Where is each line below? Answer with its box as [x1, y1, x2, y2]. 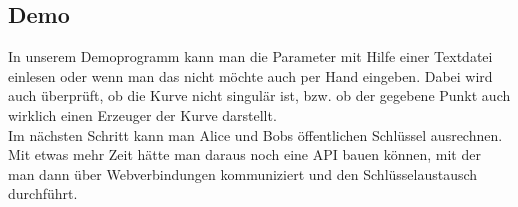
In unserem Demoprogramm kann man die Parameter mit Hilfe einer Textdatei [8, 46, 493, 67]
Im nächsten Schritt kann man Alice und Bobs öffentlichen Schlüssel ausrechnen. [8, 124, 503, 145]
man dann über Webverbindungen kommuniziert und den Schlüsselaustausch [8, 163, 478, 184]
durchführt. [8, 183, 78, 204]
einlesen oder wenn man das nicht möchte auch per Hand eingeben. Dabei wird [8, 65, 493, 86]
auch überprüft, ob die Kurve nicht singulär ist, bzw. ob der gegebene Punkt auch [8, 85, 511, 106]
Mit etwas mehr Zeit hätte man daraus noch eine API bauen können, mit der [8, 144, 481, 165]
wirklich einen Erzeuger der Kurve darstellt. [8, 104, 277, 125]
